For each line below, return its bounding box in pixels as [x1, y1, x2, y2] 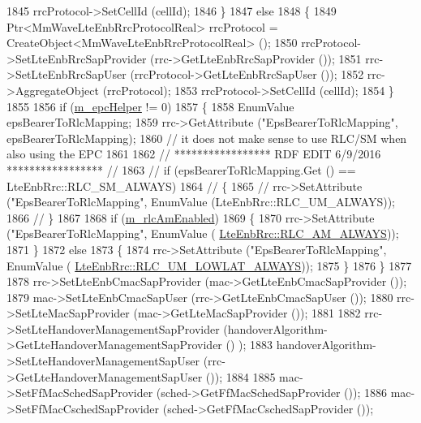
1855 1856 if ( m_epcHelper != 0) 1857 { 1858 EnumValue [6, 97, 294, 114]
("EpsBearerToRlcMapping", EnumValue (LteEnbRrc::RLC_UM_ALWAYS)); [6, 193, 395, 210]
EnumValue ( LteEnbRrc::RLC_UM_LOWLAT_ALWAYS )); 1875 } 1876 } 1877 [6, 257, 412, 274]
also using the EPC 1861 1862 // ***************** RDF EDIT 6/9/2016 [6, 145, 381, 162]
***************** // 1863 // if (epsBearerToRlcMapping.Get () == [6, 161, 356, 178]
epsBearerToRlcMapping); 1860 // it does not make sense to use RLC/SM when [6, 129, 407, 146]
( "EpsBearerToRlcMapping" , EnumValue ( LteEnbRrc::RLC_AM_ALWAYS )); [6, 225, 399, 242]
